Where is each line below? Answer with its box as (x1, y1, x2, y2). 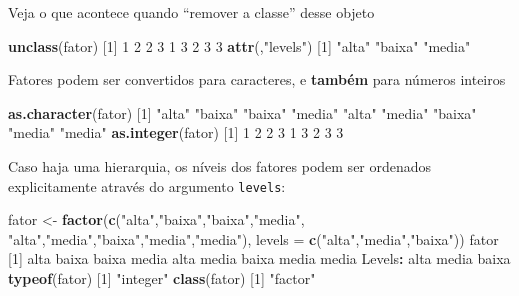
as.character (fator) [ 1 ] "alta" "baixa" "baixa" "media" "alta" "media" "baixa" (8, 102, 477, 123)
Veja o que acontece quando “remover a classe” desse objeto (8, 2, 375, 22)
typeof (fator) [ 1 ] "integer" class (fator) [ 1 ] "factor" (8, 268, 316, 288)
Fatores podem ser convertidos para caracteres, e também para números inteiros (8, 69, 506, 90)
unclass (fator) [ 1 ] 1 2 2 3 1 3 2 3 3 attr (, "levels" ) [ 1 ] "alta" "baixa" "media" (8, 35, 471, 56)
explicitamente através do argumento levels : (8, 175, 286, 196)
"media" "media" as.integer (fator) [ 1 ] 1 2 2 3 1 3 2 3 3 (8, 122, 344, 143)
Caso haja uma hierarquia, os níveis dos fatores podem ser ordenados (8, 155, 432, 176)
